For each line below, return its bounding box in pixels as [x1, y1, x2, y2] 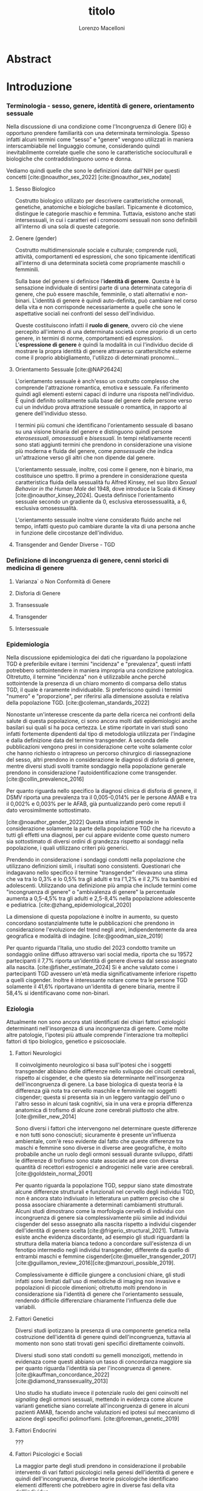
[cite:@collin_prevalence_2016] [6, 775, 84, 783]
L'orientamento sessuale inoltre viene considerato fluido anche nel [15, 516, 181, 524]
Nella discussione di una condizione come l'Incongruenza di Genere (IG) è [6, 123, 192, 130]
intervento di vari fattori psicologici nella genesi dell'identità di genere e [15, 1469, 194, 1476]
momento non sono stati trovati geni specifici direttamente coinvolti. [15, 1340, 185, 1347]
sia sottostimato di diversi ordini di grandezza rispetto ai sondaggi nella [6, 838, 184, 845]
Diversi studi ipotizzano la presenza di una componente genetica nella [15, 1327, 191, 1334]
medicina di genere [6, 564, 64, 572]
